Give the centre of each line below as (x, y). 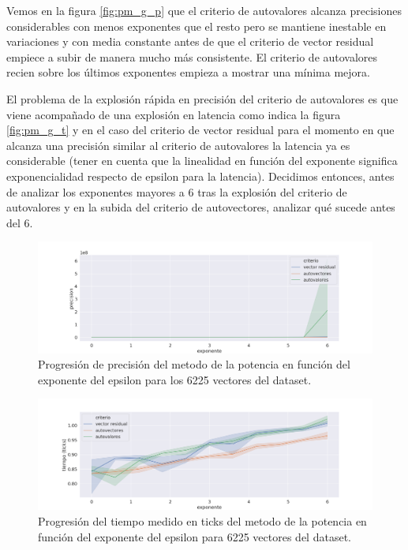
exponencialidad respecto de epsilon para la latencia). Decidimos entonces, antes (200, 176)
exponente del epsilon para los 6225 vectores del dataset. (175, 379)
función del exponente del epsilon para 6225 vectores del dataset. (195, 536)
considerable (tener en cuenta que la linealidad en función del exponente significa (202, 161)
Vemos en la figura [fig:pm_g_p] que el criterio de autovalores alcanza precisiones (204, 10)
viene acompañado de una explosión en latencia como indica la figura (174, 114)
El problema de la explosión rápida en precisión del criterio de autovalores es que (202, 98)
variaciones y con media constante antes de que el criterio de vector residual (190, 41)
